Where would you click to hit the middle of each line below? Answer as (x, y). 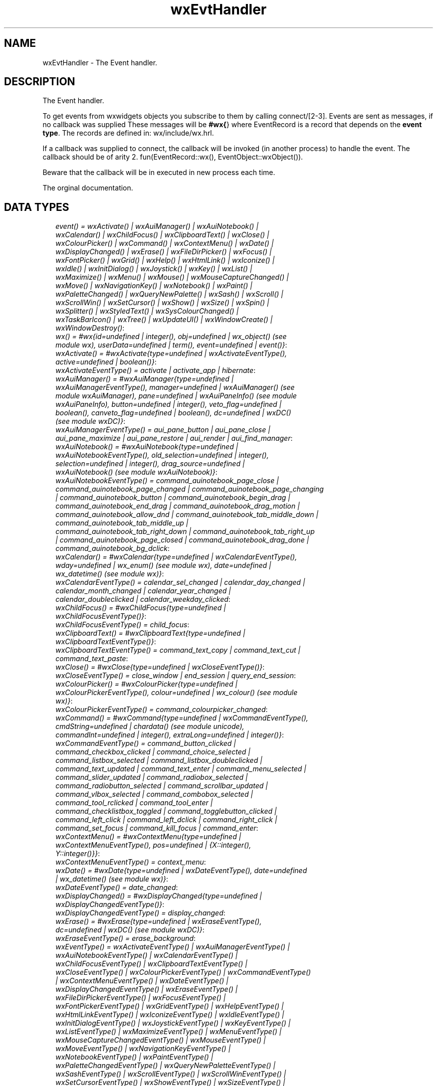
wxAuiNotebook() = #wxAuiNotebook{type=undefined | (147, 447)
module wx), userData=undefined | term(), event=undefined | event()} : (171, 345)
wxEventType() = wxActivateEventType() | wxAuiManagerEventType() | (173, 947)
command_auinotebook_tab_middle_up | (122, 523)
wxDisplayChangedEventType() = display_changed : (140, 913)
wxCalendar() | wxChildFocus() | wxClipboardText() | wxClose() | (162, 235)
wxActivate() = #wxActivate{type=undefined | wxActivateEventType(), (171, 354)
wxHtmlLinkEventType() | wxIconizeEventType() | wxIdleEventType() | (170, 1015)
